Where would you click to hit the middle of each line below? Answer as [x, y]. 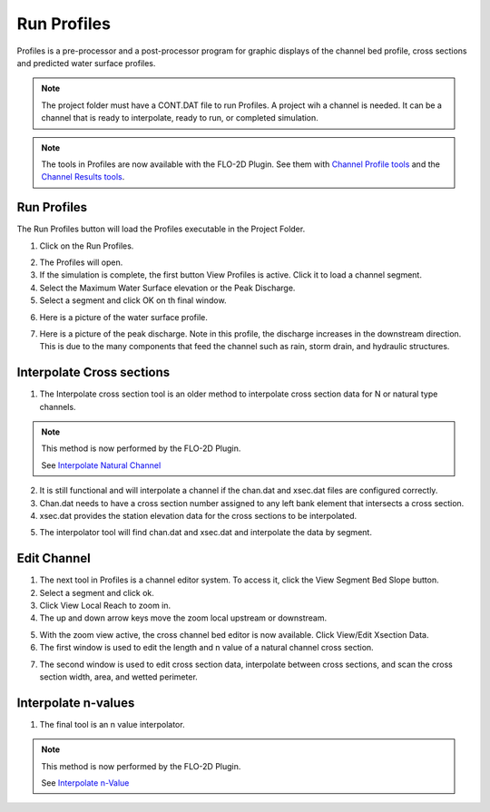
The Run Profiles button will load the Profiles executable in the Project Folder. [161, 229]
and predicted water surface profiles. [86, 63]
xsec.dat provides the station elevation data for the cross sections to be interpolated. [198, 515]
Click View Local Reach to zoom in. [105, 606]
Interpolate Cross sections [93, 372]
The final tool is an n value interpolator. [112, 724]
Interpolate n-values [76, 703]
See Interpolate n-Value [85, 783]
